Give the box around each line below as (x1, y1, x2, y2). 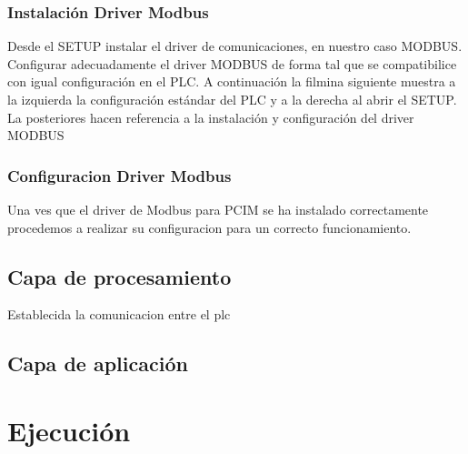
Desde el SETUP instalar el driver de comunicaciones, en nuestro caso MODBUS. (7, 36, 463, 55)
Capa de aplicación (7, 349, 188, 378)
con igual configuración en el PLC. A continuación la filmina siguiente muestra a (7, 72, 456, 91)
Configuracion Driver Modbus (7, 164, 232, 187)
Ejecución (7, 411, 131, 449)
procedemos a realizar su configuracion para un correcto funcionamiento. (7, 217, 412, 237)
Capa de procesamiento (7, 262, 232, 290)
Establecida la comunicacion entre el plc (7, 305, 231, 324)
